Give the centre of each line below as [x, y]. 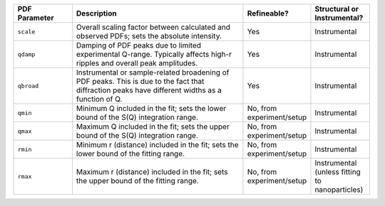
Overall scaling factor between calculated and [153, 27]
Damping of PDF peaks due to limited [139, 45]
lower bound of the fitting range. [130, 154]
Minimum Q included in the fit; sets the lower [151, 108]
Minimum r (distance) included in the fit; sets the [157, 145]
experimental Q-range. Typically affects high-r [154, 54]
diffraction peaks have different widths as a [149, 90]
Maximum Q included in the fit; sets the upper [153, 126]
